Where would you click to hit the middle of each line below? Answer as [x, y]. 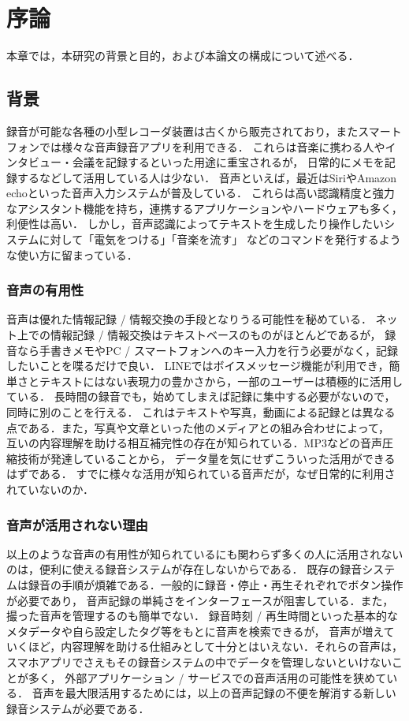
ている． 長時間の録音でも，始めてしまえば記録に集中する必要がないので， [201, 396]
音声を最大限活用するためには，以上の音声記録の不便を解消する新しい [214, 693]
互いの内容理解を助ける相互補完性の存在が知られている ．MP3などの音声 [194, 443]
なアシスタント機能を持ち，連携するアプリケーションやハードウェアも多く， [204, 208]
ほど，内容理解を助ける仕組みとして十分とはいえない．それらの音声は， [215, 646]
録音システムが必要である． [78, 708]
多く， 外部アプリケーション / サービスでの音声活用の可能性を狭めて [207, 677]
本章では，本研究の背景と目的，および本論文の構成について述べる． [183, 56]
